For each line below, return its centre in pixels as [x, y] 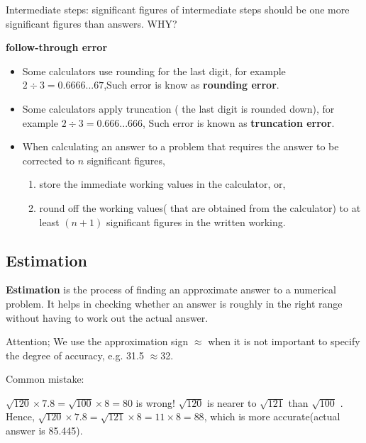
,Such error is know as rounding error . [192, 85]
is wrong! [155, 402]
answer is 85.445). [44, 431]
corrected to [48, 160]
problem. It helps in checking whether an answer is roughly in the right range [174, 303]
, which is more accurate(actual [272, 416]
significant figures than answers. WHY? [91, 23]
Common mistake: [45, 379]
